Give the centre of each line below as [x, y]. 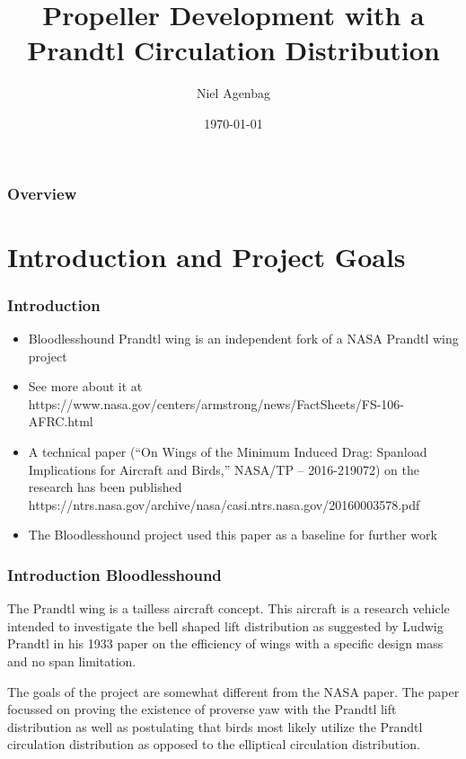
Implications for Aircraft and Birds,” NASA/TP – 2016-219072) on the [224, 469]
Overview [42, 193]
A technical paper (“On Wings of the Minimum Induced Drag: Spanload [228, 451]
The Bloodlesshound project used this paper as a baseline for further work [233, 535]
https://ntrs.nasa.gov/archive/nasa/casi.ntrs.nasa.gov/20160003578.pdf [224, 504]
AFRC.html [61, 421]
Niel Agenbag [233, 93]
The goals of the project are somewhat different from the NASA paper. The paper [233, 691]
